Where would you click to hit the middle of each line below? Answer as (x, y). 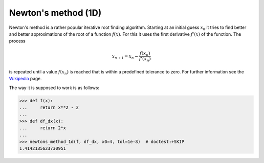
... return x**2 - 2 (49, 107)
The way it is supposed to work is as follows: (54, 88)
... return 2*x (43, 128)
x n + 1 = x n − (125, 57)
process (17, 41)
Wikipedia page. (25, 79)
